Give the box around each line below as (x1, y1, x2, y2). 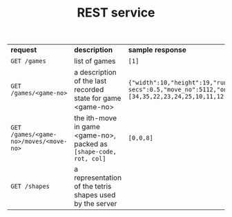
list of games (73, 57, 116, 66)
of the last (73, 76, 107, 86)
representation (73, 173, 122, 182)
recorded (73, 85, 104, 95)
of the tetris (73, 182, 112, 191)
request (10, 45, 37, 55)
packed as (73, 140, 108, 149)
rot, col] (73, 155, 106, 163)
